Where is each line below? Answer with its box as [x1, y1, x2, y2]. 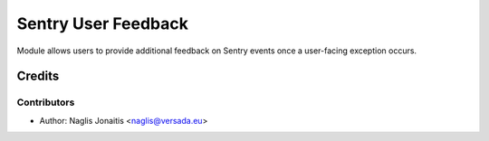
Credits [16, 69, 60, 84]
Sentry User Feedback [16, 14, 189, 33]
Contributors [16, 96, 75, 108]
